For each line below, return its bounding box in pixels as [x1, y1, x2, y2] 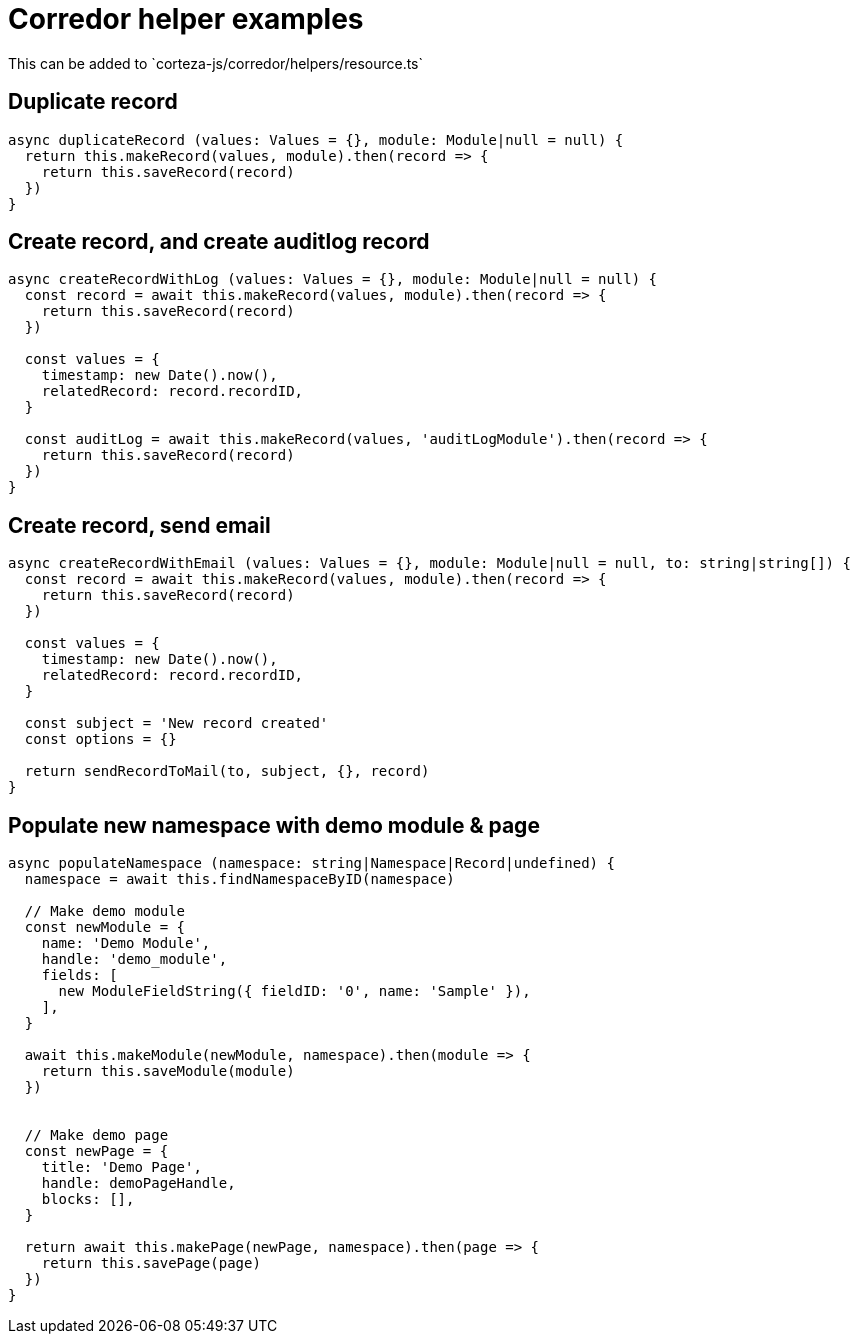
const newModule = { [24, 919, 186, 936]
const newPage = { [24, 1143, 169, 1160]
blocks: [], [41, 1191, 135, 1208]
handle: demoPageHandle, [41, 1175, 236, 1192]
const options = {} [24, 731, 177, 748]
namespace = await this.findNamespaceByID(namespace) [24, 871, 455, 888]
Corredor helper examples [8, 2, 364, 36]
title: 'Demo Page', [41, 1159, 202, 1176]
